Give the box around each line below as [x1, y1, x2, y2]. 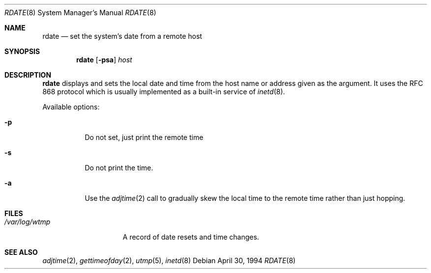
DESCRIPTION [4, 71, 52, 79]
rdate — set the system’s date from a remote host [42, 32, 202, 40]
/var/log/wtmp [4, 218, 51, 226]
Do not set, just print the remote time [85, 133, 203, 141]
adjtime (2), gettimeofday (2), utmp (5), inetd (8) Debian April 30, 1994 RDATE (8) [42, 256, 296, 265]
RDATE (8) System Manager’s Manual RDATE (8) [4, 8, 156, 17]
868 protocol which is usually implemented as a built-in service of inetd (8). [42, 87, 285, 96]
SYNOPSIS [4, 47, 40, 55]
